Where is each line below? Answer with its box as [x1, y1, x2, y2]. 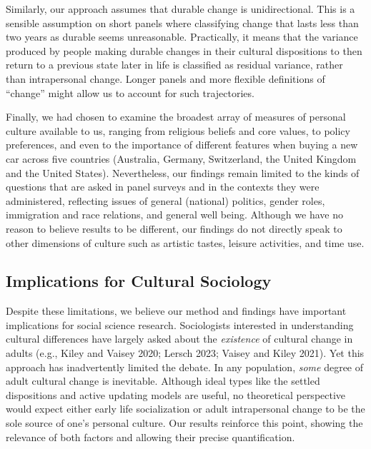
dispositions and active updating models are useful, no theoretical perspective [6, 387, 346, 402]
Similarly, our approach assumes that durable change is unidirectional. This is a [6, 1, 355, 16]
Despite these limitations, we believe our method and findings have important [6, 303, 347, 318]
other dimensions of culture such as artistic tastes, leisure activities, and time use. [6, 235, 365, 250]
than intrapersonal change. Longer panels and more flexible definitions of [6, 71, 325, 86]
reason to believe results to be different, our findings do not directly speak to [6, 221, 342, 236]
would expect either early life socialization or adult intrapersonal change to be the [6, 401, 365, 416]
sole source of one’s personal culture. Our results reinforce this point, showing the [6, 415, 363, 430]
